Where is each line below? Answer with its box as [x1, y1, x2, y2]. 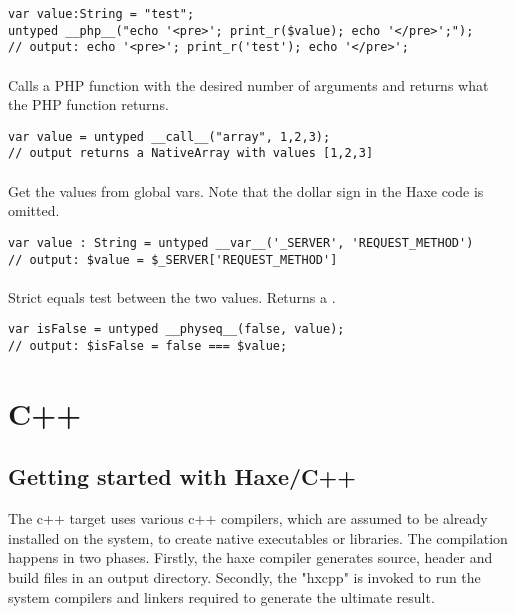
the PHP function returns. [8, 94, 169, 115]
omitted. [8, 200, 60, 221]
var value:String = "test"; [8, 7, 195, 21]
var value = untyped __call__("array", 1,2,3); [8, 129, 331, 144]
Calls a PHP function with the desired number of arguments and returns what [8, 74, 489, 95]
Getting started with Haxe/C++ [8, 461, 357, 492]
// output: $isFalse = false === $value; [8, 339, 288, 353]
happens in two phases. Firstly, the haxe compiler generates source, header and [8, 547, 493, 568]
